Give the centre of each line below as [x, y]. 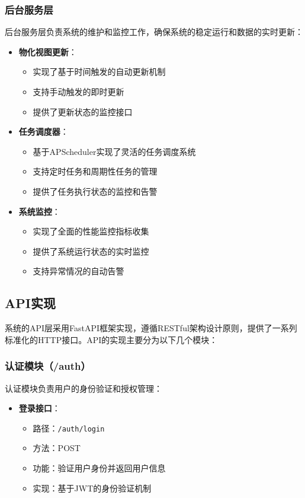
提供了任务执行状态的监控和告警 [95, 191]
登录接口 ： [39, 408]
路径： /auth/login [69, 428]
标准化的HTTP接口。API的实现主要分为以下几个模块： [111, 339]
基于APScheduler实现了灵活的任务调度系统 [114, 151]
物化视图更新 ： [48, 51]
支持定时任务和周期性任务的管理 [95, 171]
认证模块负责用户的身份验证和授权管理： [84, 388]
